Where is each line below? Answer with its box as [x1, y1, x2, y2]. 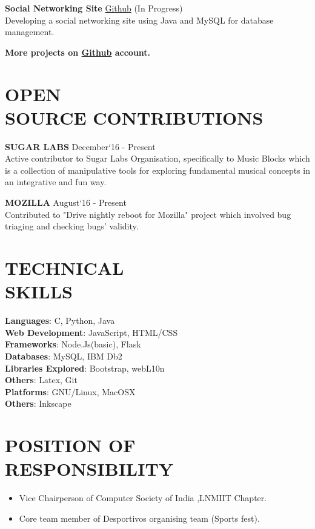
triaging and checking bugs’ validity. [5, 220, 139, 232]
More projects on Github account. [5, 45, 151, 58]
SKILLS [5, 279, 73, 304]
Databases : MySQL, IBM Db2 [5, 349, 122, 362]
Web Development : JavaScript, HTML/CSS [5, 326, 178, 338]
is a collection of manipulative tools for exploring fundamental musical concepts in [5, 163, 311, 176]
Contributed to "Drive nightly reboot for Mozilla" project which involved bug [5, 208, 291, 220]
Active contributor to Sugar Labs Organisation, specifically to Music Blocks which [5, 152, 310, 165]
